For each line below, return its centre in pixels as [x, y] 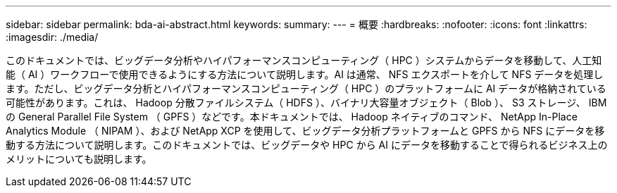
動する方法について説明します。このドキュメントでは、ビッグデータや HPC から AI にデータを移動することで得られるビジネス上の [307, 145]
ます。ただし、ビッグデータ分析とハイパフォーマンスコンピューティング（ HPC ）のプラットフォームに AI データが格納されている [306, 88]
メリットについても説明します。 [79, 159]
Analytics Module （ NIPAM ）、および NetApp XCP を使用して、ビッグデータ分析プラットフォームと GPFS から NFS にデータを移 [305, 131]
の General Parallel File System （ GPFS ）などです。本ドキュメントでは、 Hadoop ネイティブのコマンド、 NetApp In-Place [292, 117]
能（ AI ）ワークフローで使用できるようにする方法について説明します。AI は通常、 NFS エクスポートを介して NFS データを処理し [305, 74]
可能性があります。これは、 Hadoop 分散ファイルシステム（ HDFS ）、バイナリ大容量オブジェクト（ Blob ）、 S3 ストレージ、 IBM [306, 102]
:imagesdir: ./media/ [52, 37]
